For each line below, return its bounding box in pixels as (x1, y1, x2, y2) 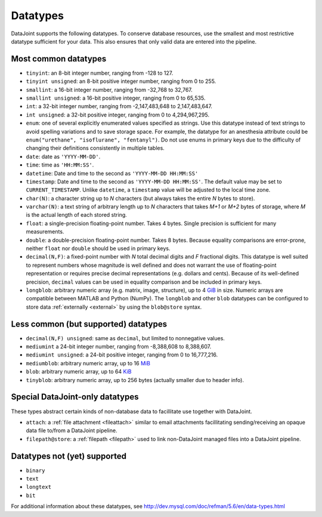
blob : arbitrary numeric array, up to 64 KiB (26, 368, 132, 376)
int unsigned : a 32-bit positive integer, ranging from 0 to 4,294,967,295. (26, 111, 210, 118)
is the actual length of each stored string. (26, 211, 128, 219)
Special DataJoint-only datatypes (11, 392, 140, 402)
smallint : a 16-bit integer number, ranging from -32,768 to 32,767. (26, 86, 193, 93)
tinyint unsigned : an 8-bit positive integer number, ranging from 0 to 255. (26, 78, 216, 85)
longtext (26, 484, 52, 491)
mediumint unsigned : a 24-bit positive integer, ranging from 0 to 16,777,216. (26, 351, 218, 358)
